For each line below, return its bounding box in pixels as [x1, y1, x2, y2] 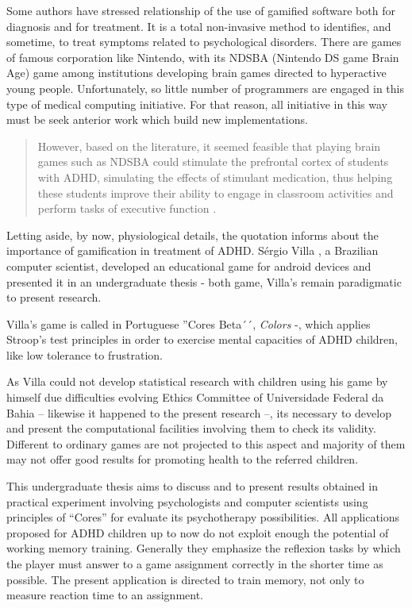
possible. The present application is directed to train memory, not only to [6, 571, 364, 587]
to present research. [6, 289, 102, 306]
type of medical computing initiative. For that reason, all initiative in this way [6, 95, 387, 112]
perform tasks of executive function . [37, 200, 217, 217]
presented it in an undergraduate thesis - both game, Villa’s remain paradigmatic [6, 273, 402, 290]
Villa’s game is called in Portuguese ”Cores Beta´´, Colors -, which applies [6, 315, 371, 332]
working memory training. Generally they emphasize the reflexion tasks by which [6, 540, 401, 556]
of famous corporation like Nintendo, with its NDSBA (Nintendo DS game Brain [6, 48, 399, 65]
